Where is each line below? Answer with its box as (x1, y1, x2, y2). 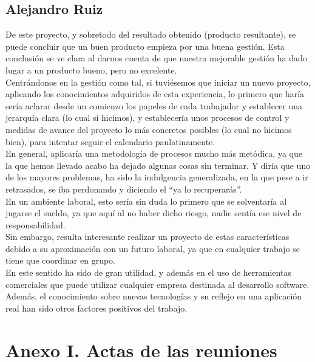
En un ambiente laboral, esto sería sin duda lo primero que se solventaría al (5, 194, 287, 207)
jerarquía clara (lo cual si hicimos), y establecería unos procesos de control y (5, 111, 290, 124)
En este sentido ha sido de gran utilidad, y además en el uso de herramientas (5, 266, 291, 279)
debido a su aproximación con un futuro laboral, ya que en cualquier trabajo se (5, 242, 300, 254)
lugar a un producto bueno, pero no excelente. (5, 63, 177, 76)
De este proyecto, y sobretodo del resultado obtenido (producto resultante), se (5, 28, 296, 41)
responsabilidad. (5, 218, 66, 231)
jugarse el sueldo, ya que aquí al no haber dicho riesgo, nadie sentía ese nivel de (5, 207, 302, 219)
